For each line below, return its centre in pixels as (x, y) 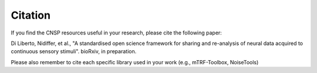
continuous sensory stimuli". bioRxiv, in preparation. (74, 51)
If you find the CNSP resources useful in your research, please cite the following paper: (117, 33)
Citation (31, 15)
